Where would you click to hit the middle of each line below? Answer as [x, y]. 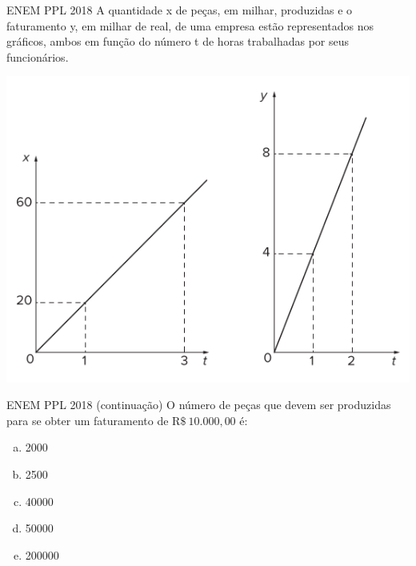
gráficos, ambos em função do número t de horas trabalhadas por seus [178, 41]
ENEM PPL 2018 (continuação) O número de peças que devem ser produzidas [199, 405]
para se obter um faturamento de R [94, 420]
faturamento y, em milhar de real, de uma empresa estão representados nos [190, 25]
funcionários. [38, 56]
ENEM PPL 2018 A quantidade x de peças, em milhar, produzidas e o [180, 10]
